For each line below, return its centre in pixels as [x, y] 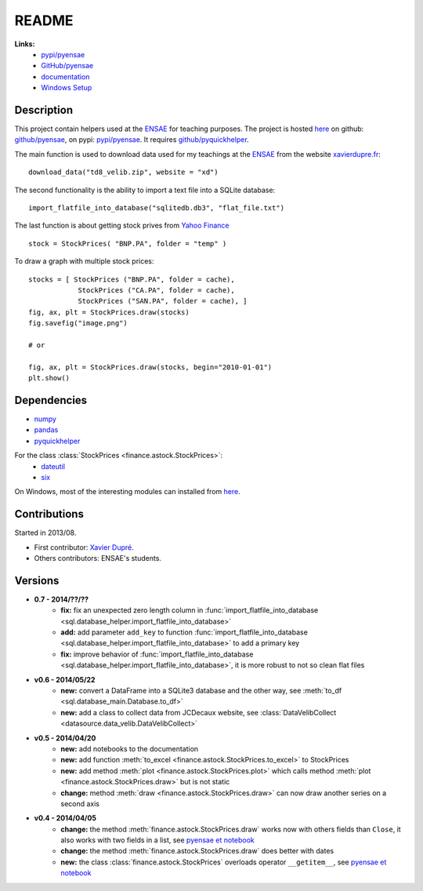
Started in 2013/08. [45, 533]
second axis [80, 803]
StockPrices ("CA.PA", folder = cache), [156, 290]
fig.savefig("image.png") [78, 323]
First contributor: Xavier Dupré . [84, 547]
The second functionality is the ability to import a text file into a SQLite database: [145, 190]
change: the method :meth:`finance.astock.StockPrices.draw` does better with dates [197, 851]
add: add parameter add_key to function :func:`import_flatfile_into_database [184, 632]
